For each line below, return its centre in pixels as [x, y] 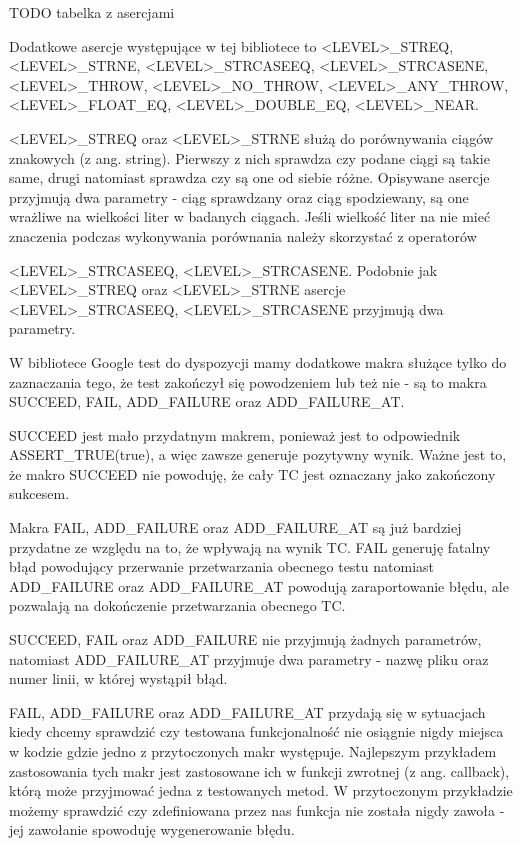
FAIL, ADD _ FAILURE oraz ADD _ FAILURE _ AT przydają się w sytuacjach [247, 711]
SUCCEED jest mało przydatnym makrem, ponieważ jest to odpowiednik [235, 434]
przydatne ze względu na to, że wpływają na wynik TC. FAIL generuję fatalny [250, 546]
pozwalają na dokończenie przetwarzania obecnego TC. [177, 605]
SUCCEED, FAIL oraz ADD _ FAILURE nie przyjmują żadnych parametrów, [245, 639]
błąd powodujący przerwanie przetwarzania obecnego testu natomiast [222, 566]
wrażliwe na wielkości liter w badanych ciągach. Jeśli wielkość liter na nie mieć [250, 216]
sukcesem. [39, 493]
